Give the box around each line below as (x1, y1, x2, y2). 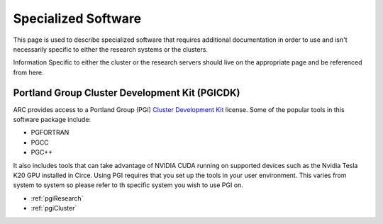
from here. (13, 68, 44, 77)
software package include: (13, 116, 91, 124)
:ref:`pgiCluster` (30, 204, 77, 213)
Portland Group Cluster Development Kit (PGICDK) (13, 86, 240, 99)
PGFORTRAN (30, 128, 70, 137)
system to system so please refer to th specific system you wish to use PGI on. (13, 181, 244, 189)
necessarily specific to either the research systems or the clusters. (13, 45, 209, 53)
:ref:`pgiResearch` (30, 194, 84, 202)
